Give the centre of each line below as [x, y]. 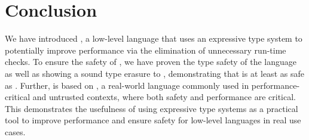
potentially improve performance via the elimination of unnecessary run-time [146, 50]
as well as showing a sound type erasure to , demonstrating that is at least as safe [154, 73]
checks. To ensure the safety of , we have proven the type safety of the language [151, 62]
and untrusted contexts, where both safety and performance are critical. [164, 97]
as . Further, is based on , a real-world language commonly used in [127, 85]
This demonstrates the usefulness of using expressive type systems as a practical [152, 108]
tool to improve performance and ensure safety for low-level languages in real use [153, 120]
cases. [15, 131]
